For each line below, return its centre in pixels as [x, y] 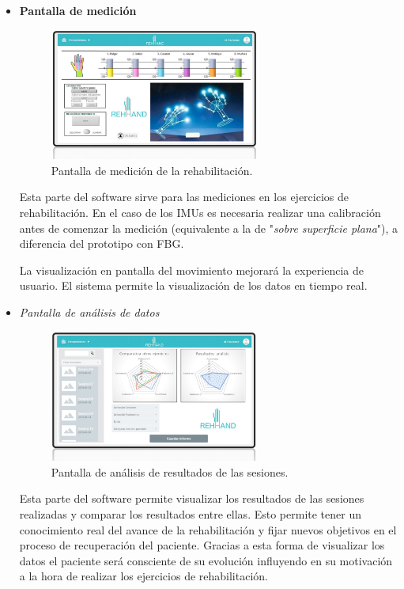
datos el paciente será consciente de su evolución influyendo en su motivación [206, 560]
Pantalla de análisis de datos [89, 312]
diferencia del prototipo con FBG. [102, 243]
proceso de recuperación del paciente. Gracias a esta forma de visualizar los [202, 545]
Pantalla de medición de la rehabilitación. [152, 170]
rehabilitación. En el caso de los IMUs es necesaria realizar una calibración [200, 212]
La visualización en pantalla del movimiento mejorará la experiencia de [191, 270]
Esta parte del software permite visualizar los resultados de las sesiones [192, 498]
